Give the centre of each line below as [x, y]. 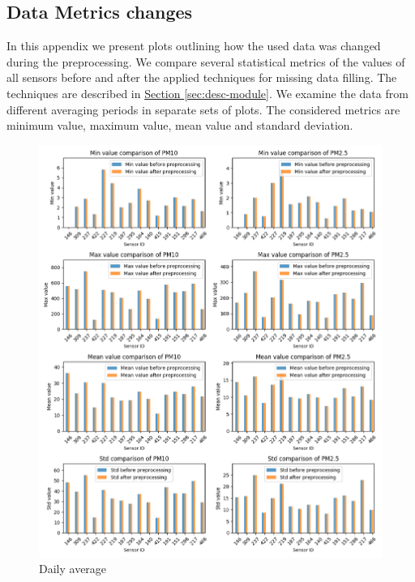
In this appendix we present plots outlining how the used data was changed [194, 46]
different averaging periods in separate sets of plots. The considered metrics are [203, 109]
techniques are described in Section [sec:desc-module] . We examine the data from [207, 93]
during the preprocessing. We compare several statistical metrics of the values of [206, 61]
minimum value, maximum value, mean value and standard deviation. [180, 125]
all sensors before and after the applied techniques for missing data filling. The [202, 77]
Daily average [73, 569]
